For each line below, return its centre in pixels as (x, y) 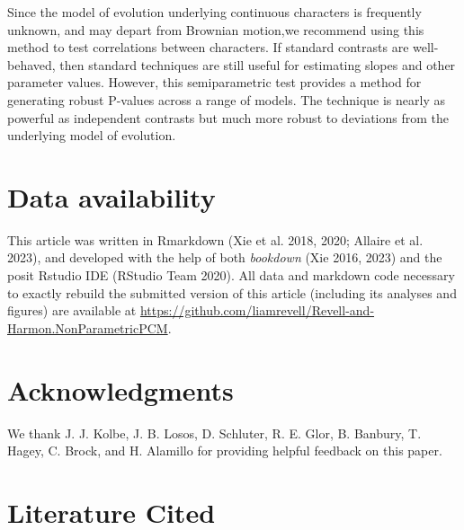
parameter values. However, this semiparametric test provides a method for (214, 82)
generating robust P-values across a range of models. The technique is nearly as (227, 99)
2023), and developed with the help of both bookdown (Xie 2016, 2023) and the (225, 257)
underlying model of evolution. (92, 135)
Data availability (112, 196)
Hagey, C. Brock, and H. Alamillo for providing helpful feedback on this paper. (225, 450)
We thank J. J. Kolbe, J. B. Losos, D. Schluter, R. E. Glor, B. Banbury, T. (214, 433)
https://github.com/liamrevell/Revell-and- (257, 310)
